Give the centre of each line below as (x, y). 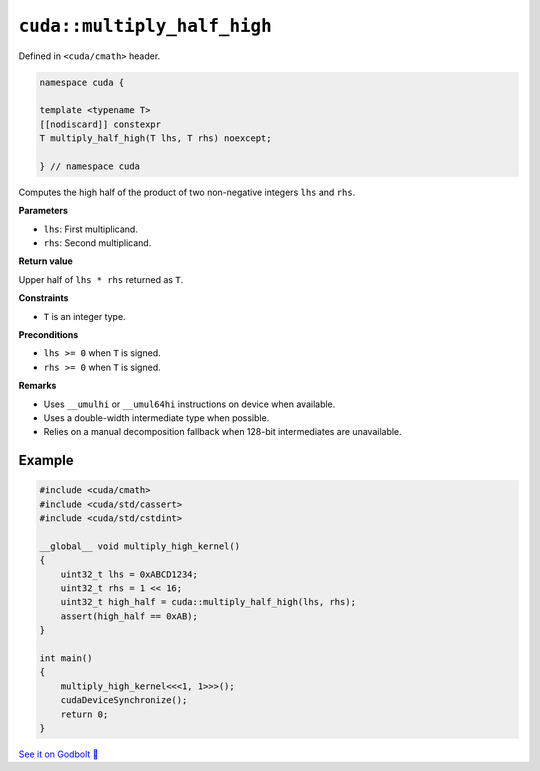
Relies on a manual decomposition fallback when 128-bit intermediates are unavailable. (222, 432)
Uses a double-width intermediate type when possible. (156, 417)
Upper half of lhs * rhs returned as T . (101, 279)
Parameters (43, 211)
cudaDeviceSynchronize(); (124, 700)
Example (46, 460)
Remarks (37, 386)
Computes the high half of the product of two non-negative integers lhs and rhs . (187, 192)
